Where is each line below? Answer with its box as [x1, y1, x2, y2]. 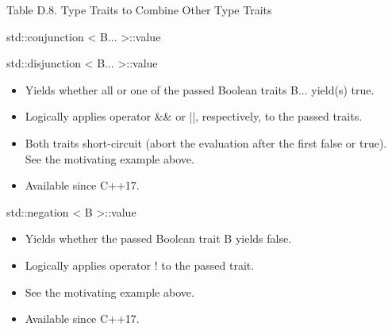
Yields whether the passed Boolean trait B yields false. [25, 230, 292, 247]
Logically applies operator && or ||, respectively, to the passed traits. [25, 108, 363, 125]
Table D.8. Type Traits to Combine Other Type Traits [6, 2, 272, 17]
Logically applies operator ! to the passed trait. [25, 256, 255, 273]
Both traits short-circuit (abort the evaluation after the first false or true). [25, 134, 387, 151]
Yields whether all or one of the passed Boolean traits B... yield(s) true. [25, 81, 375, 98]
